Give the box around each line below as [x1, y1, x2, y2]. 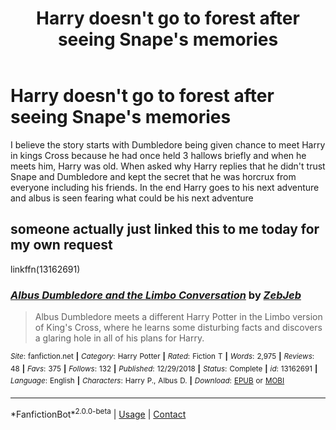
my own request [10, 237, 113, 254]
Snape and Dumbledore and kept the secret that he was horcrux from [10, 170, 297, 182]
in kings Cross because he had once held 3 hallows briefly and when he [10, 149, 307, 161]
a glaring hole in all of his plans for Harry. [34, 332, 205, 344]
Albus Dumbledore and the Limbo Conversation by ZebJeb [10, 288, 302, 302]
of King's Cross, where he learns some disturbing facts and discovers [34, 322, 323, 334]
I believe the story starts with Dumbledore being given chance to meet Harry [10, 138, 326, 151]
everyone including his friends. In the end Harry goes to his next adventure [10, 181, 320, 193]
